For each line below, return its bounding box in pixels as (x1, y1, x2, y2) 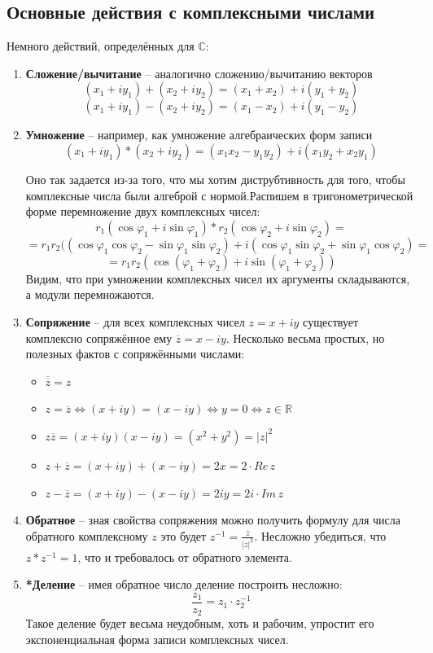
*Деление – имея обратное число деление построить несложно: (25, 576, 343, 593)
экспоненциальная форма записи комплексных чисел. (25, 630, 289, 647)
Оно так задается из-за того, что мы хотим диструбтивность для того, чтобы (25, 170, 405, 187)
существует (303, 313, 359, 330)
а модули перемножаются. (25, 286, 155, 303)
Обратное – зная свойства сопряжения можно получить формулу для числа (25, 511, 400, 528)
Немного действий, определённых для (7, 37, 195, 55)
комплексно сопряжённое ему (25, 329, 173, 346)
